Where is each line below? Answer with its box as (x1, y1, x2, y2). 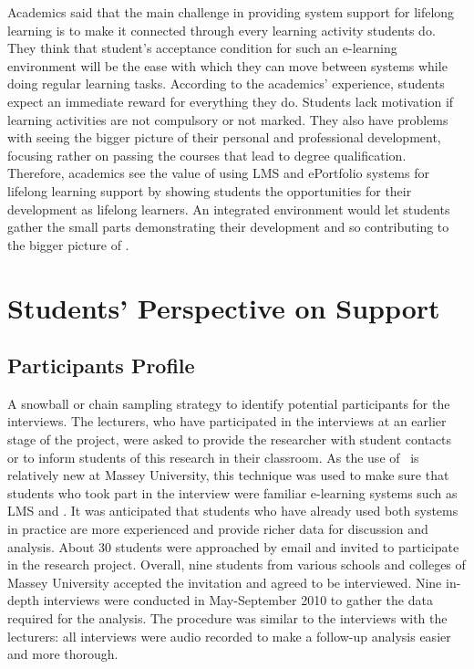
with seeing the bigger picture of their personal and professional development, (7, 128, 441, 147)
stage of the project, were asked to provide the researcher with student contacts (7, 430, 452, 449)
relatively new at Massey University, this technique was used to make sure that (7, 465, 449, 485)
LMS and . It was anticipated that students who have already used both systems (7, 501, 459, 520)
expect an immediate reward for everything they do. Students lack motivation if (7, 91, 454, 110)
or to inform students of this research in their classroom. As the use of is (7, 447, 419, 466)
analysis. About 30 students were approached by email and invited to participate (7, 537, 459, 556)
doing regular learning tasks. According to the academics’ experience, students (7, 74, 445, 93)
